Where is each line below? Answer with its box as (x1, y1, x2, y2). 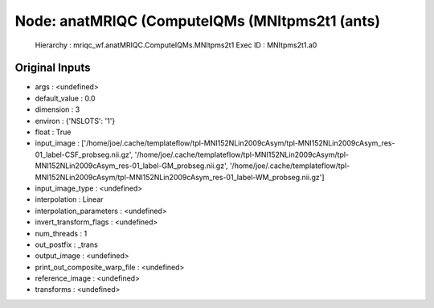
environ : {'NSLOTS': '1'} (35, 116, 116, 125)
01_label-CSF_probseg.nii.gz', (35, 150, 133, 159)
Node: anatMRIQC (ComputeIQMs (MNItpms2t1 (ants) (14, 12, 381, 30)
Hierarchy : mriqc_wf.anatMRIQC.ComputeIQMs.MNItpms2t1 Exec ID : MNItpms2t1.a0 (35, 40, 317, 50)
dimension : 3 (35, 105, 80, 114)
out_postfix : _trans (35, 240, 98, 249)
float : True (35, 127, 72, 137)
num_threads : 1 (35, 228, 88, 238)
